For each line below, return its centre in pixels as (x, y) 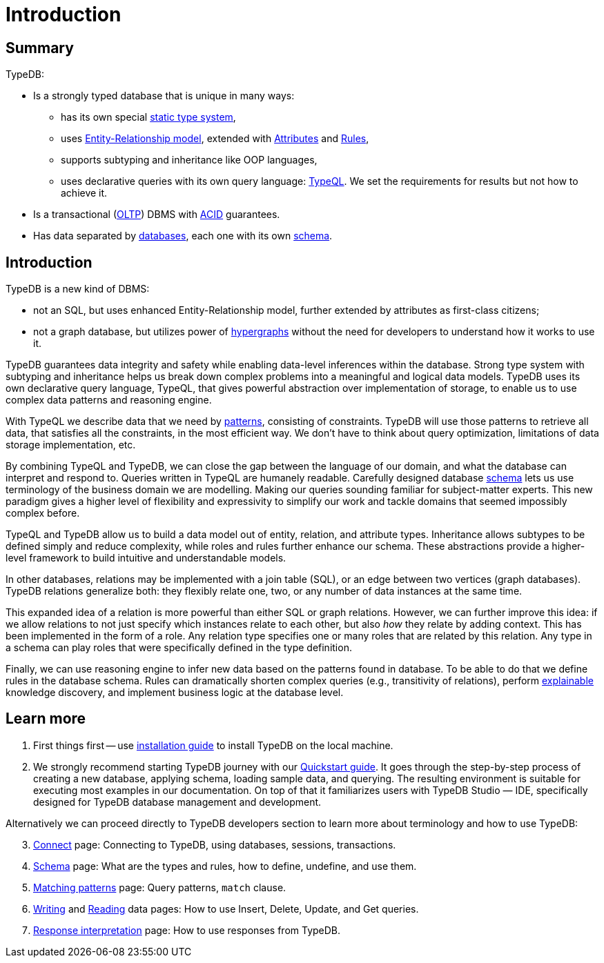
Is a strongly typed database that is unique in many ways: (164, 96)
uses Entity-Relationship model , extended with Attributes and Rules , (215, 139)
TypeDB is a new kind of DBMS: (78, 289)
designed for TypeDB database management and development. (177, 802)
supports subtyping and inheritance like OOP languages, (189, 160)
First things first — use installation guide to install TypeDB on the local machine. (213, 745)
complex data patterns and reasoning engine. (109, 400)
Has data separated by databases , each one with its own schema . (183, 236)
